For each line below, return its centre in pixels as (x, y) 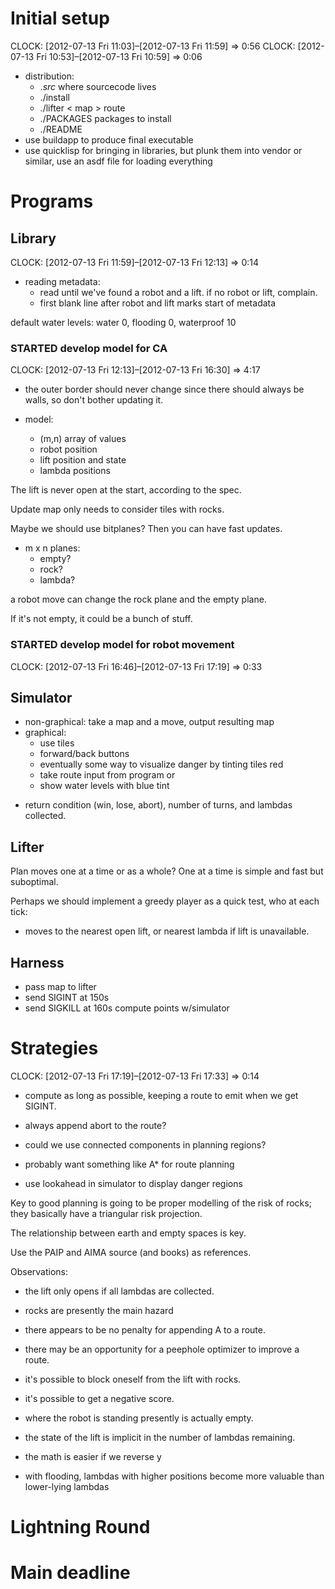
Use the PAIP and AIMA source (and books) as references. (131, 1252)
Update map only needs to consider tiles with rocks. (117, 509)
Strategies (54, 1048)
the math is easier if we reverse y (93, 1456)
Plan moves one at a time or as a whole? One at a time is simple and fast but (167, 871)
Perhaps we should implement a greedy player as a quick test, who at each (165, 901)
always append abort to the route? (95, 1125)
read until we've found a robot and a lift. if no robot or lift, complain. (178, 292)
